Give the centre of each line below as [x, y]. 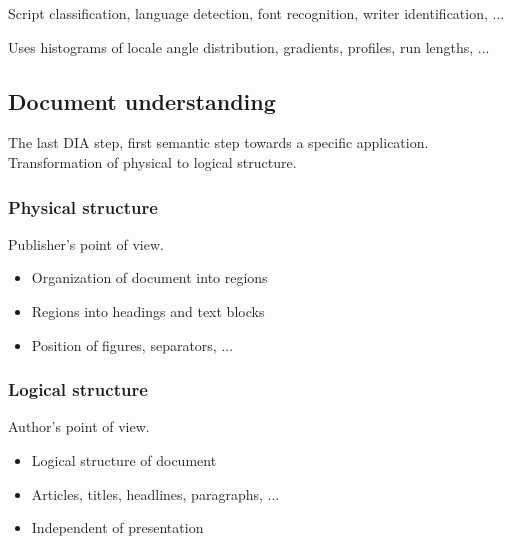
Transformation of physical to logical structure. [152, 161]
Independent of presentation [117, 527]
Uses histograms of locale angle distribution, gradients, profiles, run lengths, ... [249, 46]
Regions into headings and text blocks [148, 310]
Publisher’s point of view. [86, 243]
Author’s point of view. [79, 426]
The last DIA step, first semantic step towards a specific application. [218, 142]
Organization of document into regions [149, 277]
